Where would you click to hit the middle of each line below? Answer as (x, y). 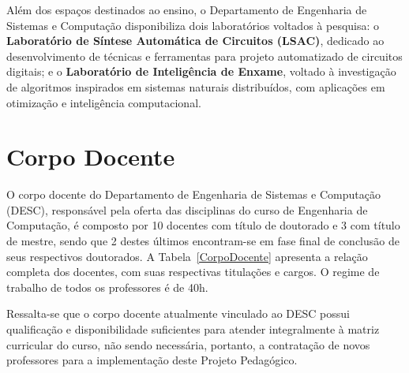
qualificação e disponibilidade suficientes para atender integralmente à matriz (193, 329)
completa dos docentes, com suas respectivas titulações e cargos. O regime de (193, 272)
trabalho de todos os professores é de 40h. (107, 287)
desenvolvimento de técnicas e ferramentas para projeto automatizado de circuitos (204, 56)
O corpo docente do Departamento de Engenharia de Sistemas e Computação (193, 194)
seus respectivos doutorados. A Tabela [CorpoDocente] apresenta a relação (187, 256)
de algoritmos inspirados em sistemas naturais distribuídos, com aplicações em (196, 86)
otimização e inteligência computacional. (104, 102)
